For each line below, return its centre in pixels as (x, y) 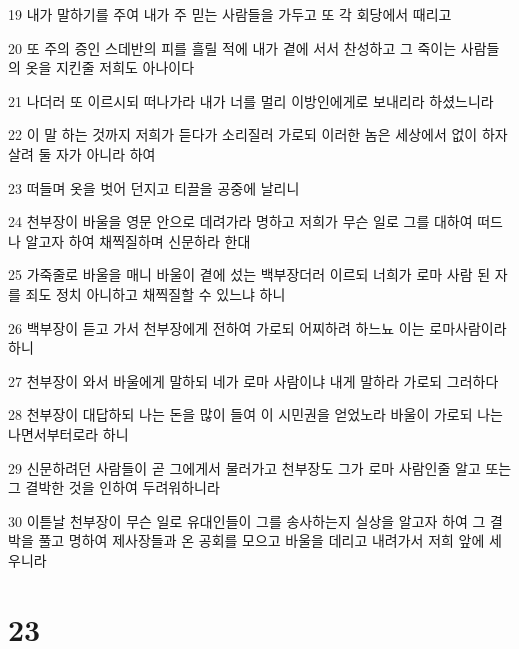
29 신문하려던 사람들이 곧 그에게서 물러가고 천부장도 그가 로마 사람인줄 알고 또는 (260, 467)
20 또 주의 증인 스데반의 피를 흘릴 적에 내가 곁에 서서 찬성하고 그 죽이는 (232, 47)
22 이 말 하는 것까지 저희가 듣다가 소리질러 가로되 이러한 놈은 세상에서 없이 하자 (258, 134)
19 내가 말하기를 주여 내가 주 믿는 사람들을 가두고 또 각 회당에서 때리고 (230, 14)
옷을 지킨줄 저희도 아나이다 (110, 67)
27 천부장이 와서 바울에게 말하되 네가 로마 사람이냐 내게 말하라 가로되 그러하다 (253, 380)
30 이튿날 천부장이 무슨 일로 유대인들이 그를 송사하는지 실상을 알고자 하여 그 (247, 520)
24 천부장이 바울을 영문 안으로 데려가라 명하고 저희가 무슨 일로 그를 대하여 (240, 221)
